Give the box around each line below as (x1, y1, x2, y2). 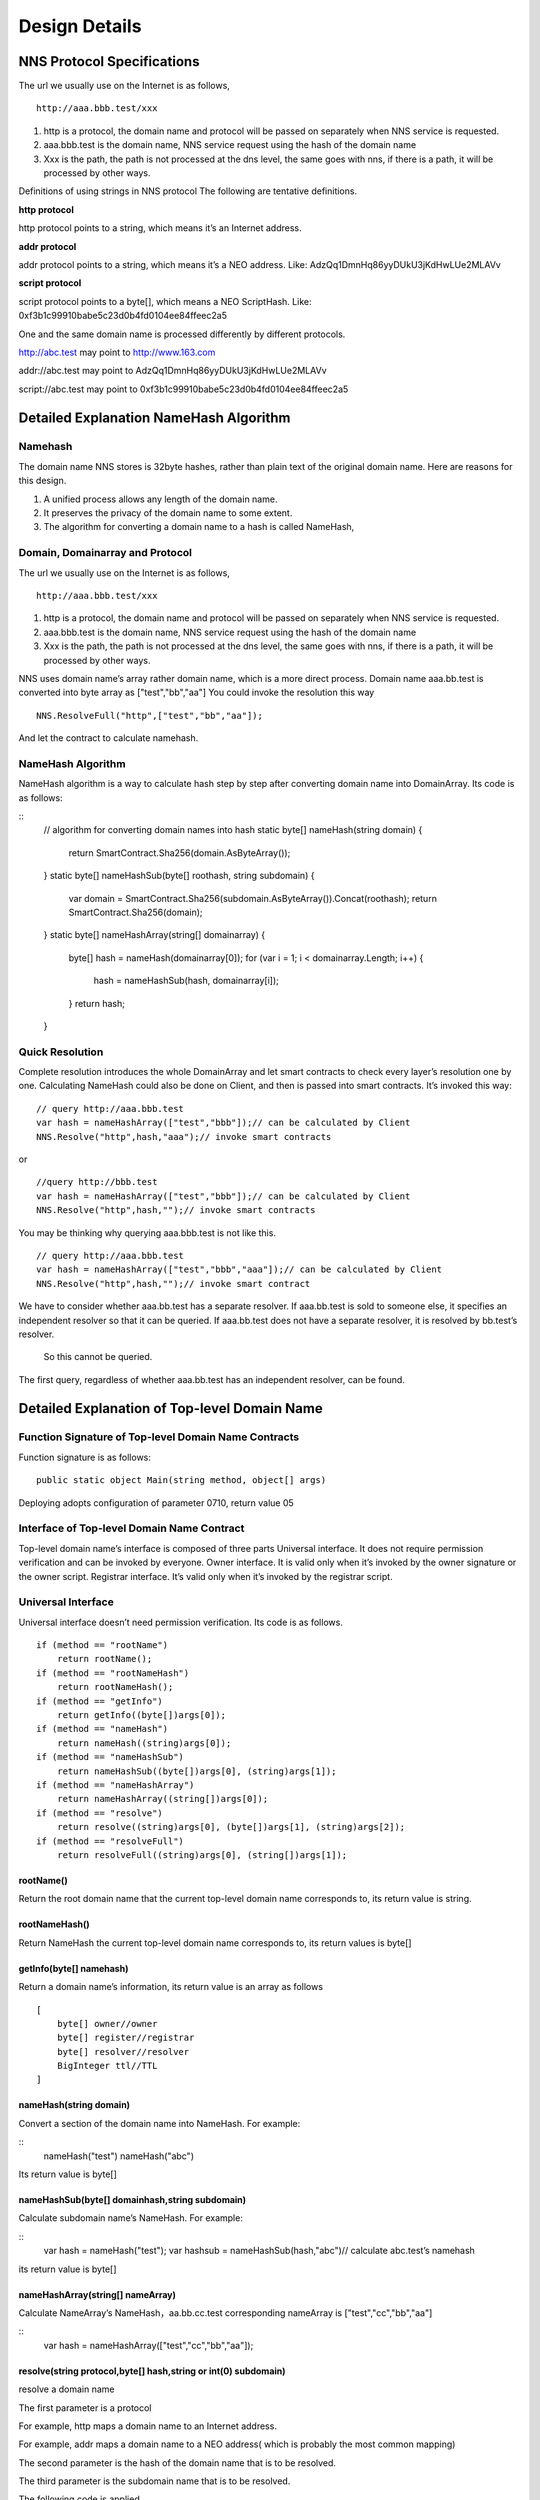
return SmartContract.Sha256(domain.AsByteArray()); (68, 846, 291, 859)
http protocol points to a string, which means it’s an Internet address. (18, 222, 302, 234)
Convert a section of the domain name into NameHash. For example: (18, 2117, 301, 2129)
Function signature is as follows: (18, 1451, 152, 1463)
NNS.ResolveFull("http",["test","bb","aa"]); (36, 710, 264, 721)
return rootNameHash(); (56, 1681, 174, 1693)
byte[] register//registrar (56, 2032, 195, 2044)
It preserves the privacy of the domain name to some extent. (43, 507, 293, 519)
